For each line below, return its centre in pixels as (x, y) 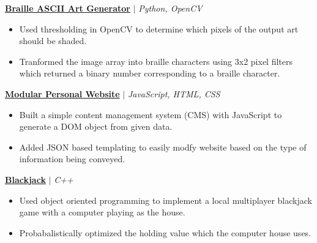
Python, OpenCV (170, 8)
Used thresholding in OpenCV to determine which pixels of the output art (159, 28)
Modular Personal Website (62, 93)
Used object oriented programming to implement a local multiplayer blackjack (166, 200)
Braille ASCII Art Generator (68, 8)
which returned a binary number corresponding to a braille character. (150, 73)
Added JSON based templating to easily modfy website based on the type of (163, 147)
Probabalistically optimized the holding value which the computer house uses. (165, 232)
